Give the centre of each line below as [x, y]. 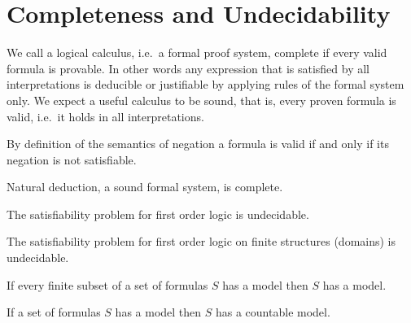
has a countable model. [273, 312]
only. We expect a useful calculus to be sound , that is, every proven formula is [201, 100]
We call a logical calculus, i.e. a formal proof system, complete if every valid [197, 52]
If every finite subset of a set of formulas [107, 284]
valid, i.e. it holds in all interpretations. [105, 116]
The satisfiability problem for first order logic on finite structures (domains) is [201, 241]
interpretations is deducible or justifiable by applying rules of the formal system [205, 84]
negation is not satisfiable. [72, 159]
